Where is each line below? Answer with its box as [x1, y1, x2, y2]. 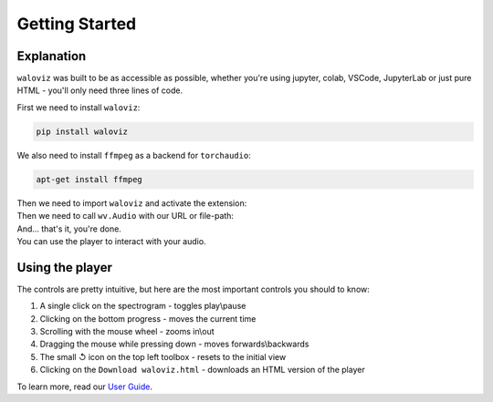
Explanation [16, 48, 87, 64]
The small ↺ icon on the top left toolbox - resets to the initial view [39, 351, 287, 362]
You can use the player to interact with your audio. [16, 235, 206, 246]
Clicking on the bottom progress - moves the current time [39, 313, 257, 324]
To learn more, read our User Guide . [16, 381, 153, 392]
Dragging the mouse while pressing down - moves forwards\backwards [39, 338, 309, 350]
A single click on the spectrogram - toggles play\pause [39, 301, 246, 312]
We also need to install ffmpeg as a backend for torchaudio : [16, 149, 251, 160]
